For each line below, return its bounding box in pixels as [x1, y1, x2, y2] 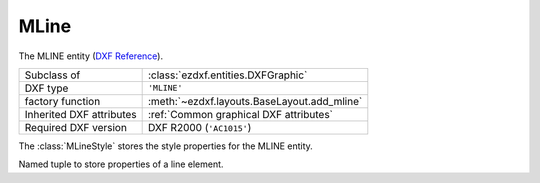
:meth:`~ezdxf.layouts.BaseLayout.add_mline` [147, 94, 363, 108]
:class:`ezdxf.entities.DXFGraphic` [147, 68, 308, 82]
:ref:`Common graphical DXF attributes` [147, 107, 334, 121]
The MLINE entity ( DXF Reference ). [18, 50, 164, 62]
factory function [24, 94, 101, 108]
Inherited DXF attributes [24, 107, 137, 121]
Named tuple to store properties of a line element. [18, 158, 224, 170]
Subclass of [24, 68, 81, 82]
